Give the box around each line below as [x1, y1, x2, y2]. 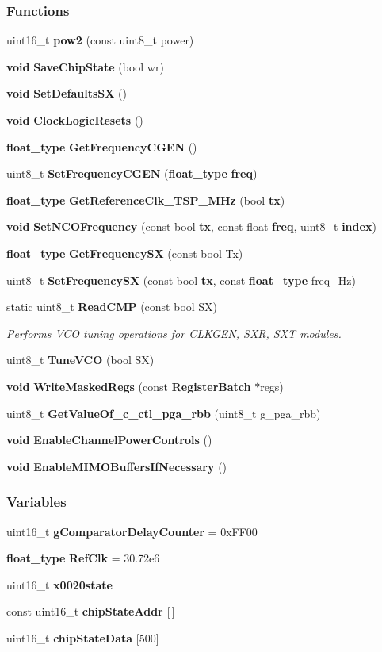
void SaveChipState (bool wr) [6, 58, 164, 75]
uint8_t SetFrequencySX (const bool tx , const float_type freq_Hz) [6, 271, 356, 288]
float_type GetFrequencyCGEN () [6, 138, 197, 155]
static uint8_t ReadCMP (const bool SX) [6, 298, 218, 315]
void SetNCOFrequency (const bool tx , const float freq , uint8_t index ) [6, 218, 376, 235]
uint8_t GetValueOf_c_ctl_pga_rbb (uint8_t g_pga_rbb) [6, 405, 321, 421]
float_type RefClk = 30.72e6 [6, 550, 160, 566]
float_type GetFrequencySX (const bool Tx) [6, 244, 243, 261]
